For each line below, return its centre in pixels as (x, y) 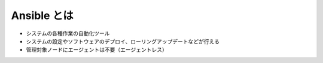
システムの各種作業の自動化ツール (68, 33)
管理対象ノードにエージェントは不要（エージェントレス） (97, 50)
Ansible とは (42, 15)
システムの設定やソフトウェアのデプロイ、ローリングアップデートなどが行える (123, 41)
